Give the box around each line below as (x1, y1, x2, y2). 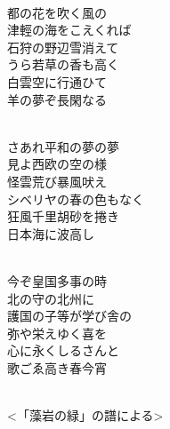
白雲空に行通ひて (7, 72, 107, 91)
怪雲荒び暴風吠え (7, 171, 107, 190)
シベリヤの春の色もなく (7, 189, 144, 208)
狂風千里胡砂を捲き (7, 207, 119, 226)
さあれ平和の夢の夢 (7, 137, 119, 155)
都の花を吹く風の (7, 3, 107, 21)
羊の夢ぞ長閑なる (7, 90, 107, 108)
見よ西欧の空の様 (7, 155, 107, 173)
